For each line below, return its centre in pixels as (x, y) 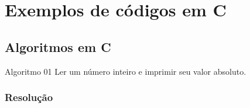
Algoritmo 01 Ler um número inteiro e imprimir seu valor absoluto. (126, 71)
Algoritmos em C (58, 46)
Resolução (29, 97)
